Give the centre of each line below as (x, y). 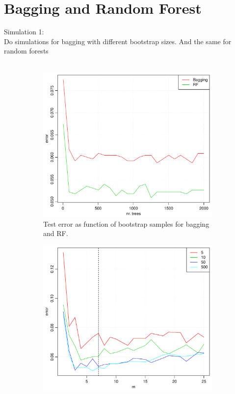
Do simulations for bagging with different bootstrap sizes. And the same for (118, 41)
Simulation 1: (24, 32)
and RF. (56, 233)
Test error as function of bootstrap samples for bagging (126, 223)
